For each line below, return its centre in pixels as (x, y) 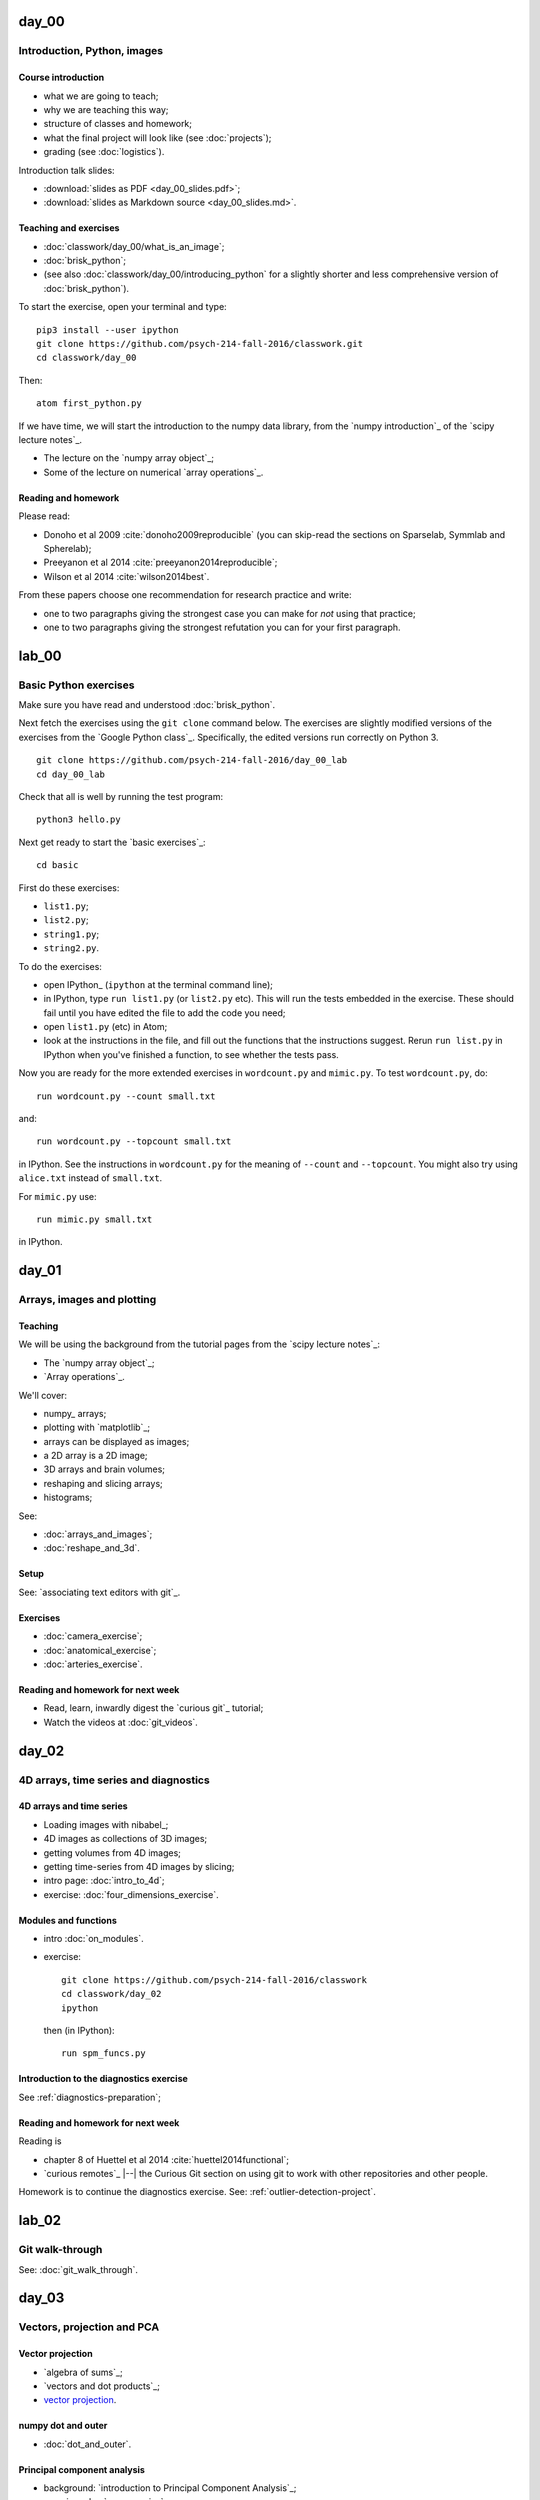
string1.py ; (71, 934)
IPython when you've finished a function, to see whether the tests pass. (191, 1054)
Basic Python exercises (76, 685)
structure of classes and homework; (118, 124)
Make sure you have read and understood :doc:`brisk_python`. (146, 705)
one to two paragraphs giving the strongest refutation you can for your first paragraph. (222, 627)
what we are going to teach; (101, 96)
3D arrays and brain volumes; (104, 1469)
